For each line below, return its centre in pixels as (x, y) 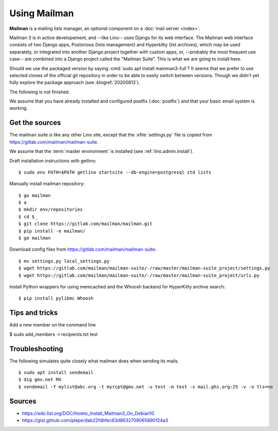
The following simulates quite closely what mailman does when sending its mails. (94, 361)
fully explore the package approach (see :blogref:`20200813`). (75, 82)
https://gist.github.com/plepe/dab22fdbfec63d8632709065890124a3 (95, 420)
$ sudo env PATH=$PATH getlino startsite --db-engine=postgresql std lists (115, 172)
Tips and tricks (34, 313)
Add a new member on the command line (53, 325)
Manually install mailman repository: (47, 184)
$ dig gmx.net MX (40, 380)
